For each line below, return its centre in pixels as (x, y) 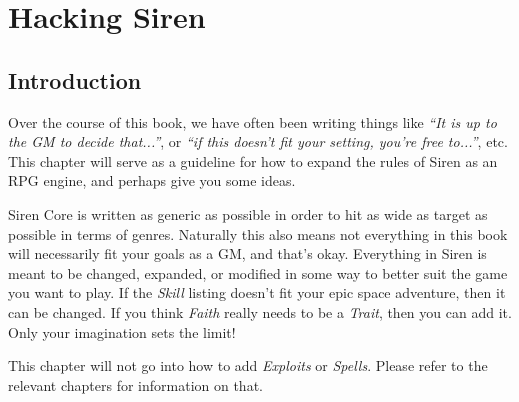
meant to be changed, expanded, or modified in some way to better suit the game (258, 272)
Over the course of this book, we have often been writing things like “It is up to (252, 121)
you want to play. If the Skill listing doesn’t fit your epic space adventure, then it (257, 292)
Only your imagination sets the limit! (122, 331)
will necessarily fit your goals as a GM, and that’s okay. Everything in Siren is (247, 253)
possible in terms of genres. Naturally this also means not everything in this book (258, 233)
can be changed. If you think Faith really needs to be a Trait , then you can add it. (260, 311)
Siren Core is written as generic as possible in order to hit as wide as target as (248, 213)
